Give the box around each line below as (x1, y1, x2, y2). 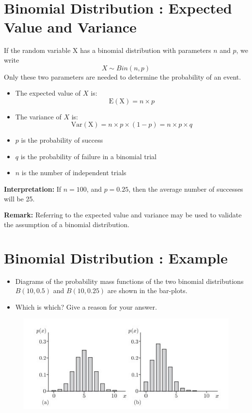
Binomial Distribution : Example (4, 248, 228, 267)
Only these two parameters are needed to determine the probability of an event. (4, 71, 241, 82)
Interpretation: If (4, 184, 62, 194)
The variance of (15, 111, 62, 121)
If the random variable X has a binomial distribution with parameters (4, 45, 211, 55)
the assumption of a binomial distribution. (4, 219, 129, 229)
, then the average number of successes (128, 184, 243, 194)
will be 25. (4, 193, 35, 203)
